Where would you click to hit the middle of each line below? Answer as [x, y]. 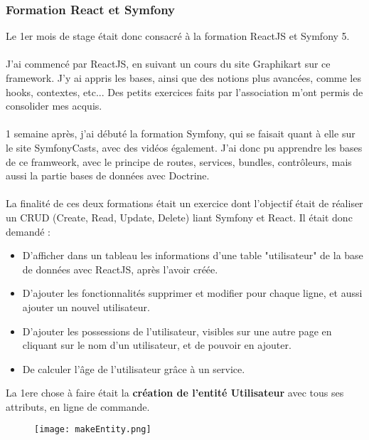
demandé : [28, 231]
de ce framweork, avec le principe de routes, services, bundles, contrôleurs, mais [179, 161]
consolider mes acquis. [54, 106]
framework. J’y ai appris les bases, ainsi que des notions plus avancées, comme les [183, 78]
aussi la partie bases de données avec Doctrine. [108, 176]
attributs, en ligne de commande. [78, 406]
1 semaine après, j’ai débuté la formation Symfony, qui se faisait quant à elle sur [181, 133]
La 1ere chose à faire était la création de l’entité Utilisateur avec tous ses [175, 393]
